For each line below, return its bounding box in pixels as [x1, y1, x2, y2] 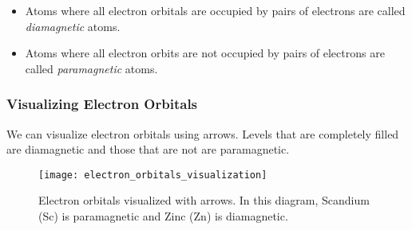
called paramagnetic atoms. [25, 60, 158, 76]
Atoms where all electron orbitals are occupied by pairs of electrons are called [25, 2, 406, 18]
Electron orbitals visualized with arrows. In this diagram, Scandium [38, 192, 370, 209]
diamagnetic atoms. [25, 18, 121, 34]
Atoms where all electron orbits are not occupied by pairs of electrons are [25, 45, 385, 61]
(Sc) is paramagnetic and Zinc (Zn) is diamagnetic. [38, 208, 288, 224]
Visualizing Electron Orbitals [6, 94, 198, 114]
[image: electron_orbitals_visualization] [38, 169, 267, 181]
